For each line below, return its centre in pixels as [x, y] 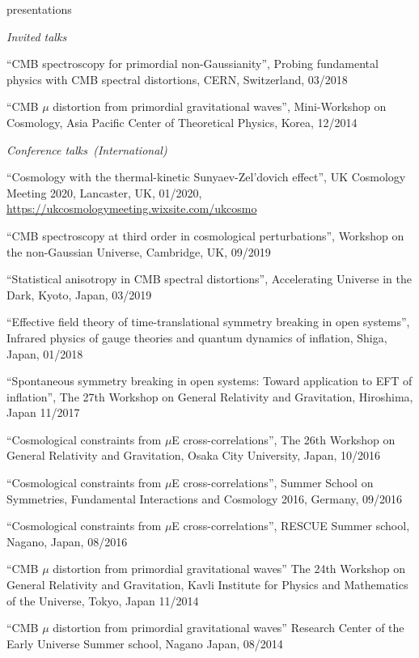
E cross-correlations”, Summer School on [273, 483]
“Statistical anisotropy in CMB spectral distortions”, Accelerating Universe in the [209, 279]
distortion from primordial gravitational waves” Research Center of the [229, 628]
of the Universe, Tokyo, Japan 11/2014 [103, 600]
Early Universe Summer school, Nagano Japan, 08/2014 [145, 643]
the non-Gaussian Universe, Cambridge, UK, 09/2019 [139, 251]
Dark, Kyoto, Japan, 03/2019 [79, 294]
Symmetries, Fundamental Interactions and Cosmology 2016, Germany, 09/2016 [205, 498]
